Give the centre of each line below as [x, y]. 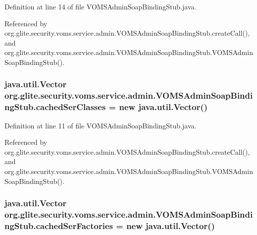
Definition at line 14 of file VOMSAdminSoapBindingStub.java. [101, 6]
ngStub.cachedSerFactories [59, 225]
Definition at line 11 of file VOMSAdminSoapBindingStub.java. [101, 125]
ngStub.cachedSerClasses [55, 107]
